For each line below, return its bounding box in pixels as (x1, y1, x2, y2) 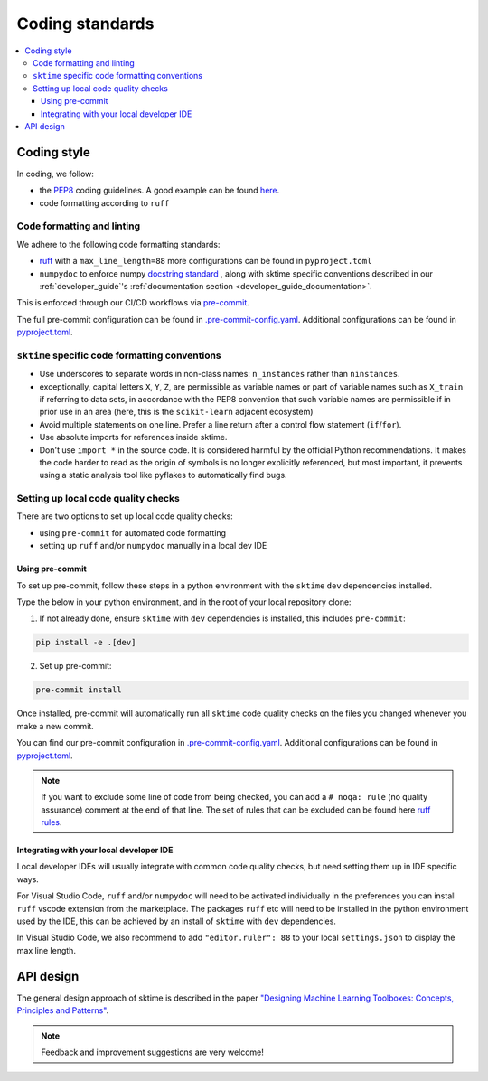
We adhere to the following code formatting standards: (16, 239, 221, 249)
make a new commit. (16, 720, 94, 731)
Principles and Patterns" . (16, 1005, 109, 1016)
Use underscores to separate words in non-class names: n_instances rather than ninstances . (39, 369, 401, 380)
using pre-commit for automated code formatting (39, 527, 226, 538)
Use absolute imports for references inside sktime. (39, 432, 228, 443)
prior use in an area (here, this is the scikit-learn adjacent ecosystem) (39, 407, 314, 418)
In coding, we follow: (16, 168, 95, 179)
